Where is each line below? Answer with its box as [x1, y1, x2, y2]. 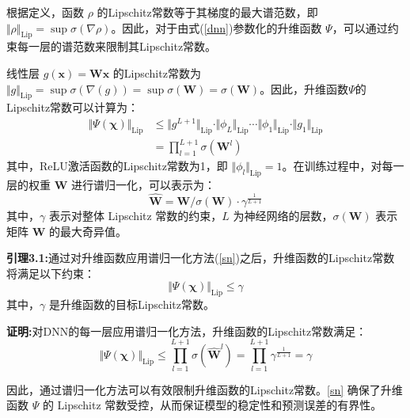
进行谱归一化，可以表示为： [70, 177, 215, 193]
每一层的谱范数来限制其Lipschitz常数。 [17, 38, 217, 55]
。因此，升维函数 [260, 80, 349, 97]
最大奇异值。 [59, 222, 127, 239]
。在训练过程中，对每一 [282, 158, 404, 174]
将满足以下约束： [6, 264, 95, 281]
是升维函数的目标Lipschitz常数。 [48, 296, 215, 313]
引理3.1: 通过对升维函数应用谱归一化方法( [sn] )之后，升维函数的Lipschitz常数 [6, 249, 395, 266]
